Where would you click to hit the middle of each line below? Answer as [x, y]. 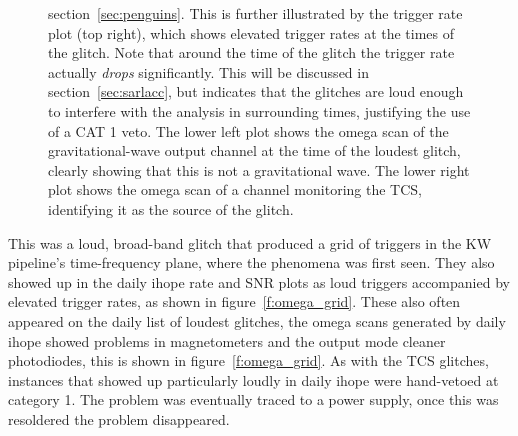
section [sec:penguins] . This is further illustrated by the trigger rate [255, 13]
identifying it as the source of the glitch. [171, 208]
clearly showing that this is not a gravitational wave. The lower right [259, 169]
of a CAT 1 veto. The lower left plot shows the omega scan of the [248, 130]
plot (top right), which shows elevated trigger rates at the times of [251, 32]
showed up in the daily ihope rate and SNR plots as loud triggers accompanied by [259, 281]
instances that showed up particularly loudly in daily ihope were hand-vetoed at [253, 379]
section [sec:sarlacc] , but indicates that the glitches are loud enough [256, 91]
